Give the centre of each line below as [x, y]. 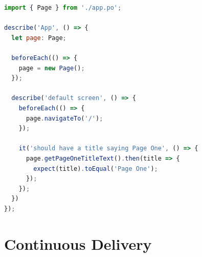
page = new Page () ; [52, 68]
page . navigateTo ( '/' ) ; [64, 118]
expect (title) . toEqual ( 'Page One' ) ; [96, 169]
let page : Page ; [39, 38]
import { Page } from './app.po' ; [63, 8]
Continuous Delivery [78, 243]
